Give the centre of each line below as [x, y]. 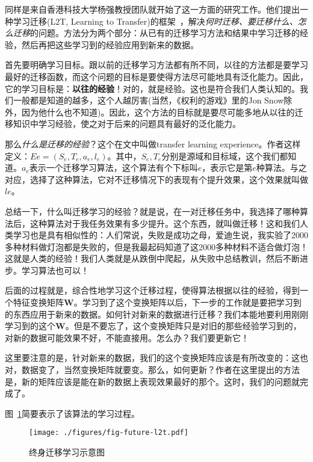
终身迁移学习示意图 [67, 452]
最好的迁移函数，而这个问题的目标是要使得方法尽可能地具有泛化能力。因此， [156, 76]
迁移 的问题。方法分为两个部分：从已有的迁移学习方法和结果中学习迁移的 [156, 33]
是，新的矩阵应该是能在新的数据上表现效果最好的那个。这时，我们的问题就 [152, 381]
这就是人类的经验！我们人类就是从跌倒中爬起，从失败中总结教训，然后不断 [152, 258]
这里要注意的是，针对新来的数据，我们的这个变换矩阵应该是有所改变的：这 [152, 358]
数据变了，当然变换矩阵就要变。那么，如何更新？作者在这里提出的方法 [160, 370]
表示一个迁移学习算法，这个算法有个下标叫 [113, 168]
